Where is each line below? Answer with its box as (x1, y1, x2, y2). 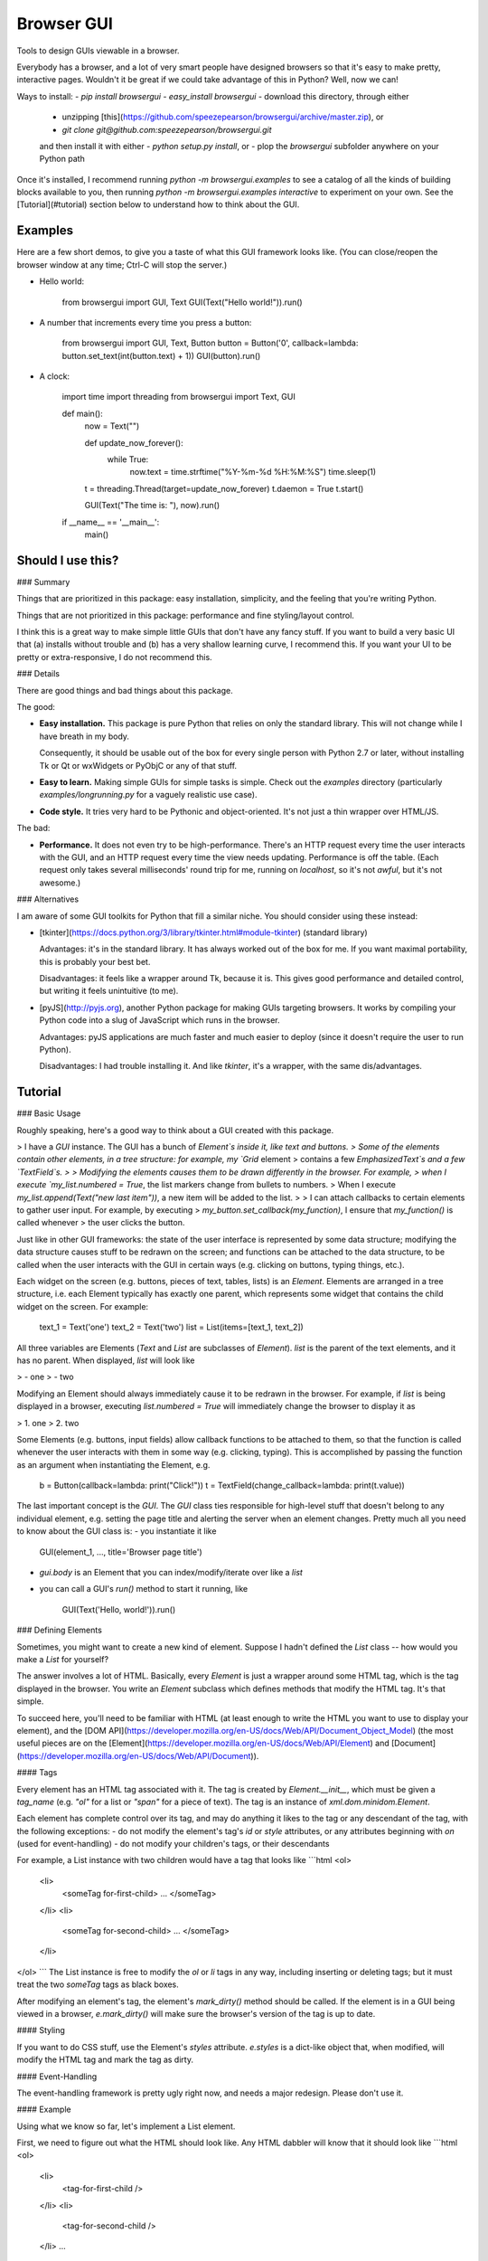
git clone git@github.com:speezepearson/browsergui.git (61, 124, 272, 135)
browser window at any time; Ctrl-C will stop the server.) (16, 259, 228, 270)
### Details (16, 668, 61, 679)
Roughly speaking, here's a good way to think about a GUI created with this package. (16, 1124, 334, 1135)
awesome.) (39, 877, 81, 888)
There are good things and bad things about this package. (16, 685, 234, 695)
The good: (16, 702, 56, 713)
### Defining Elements (16, 1624, 103, 1636)
